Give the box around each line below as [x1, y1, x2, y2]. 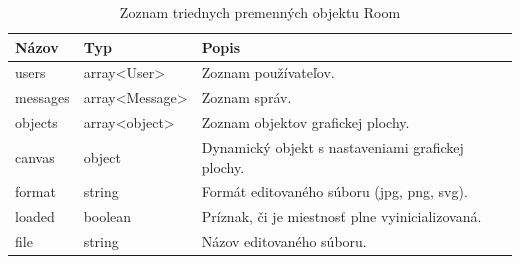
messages [15, 87, 70, 108]
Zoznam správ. [201, 87, 292, 108]
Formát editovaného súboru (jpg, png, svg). [201, 181, 468, 202]
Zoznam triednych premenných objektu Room [119, 2, 401, 22]
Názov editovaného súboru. [201, 231, 367, 252]
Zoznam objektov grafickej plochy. [201, 112, 410, 133]
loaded [15, 206, 55, 227]
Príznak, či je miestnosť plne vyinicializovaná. [201, 206, 482, 227]
